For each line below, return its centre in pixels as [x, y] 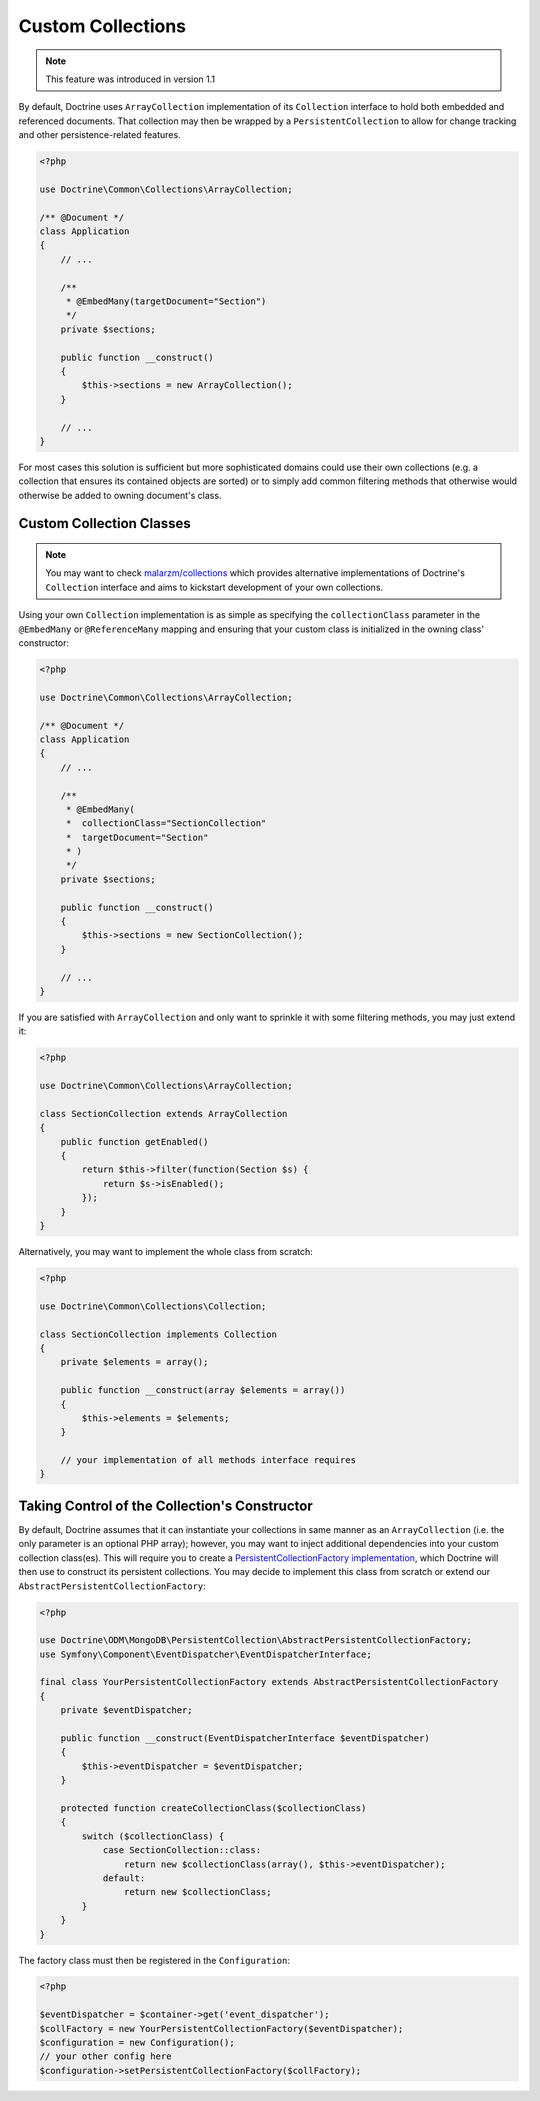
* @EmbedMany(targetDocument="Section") [166, 301]
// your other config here [105, 2056]
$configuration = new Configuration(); [137, 2043]
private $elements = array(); [134, 1362]
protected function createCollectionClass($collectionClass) [213, 1808]
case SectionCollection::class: [182, 1850]
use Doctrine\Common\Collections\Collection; [153, 1306]
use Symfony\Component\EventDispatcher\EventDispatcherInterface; [205, 1654]
